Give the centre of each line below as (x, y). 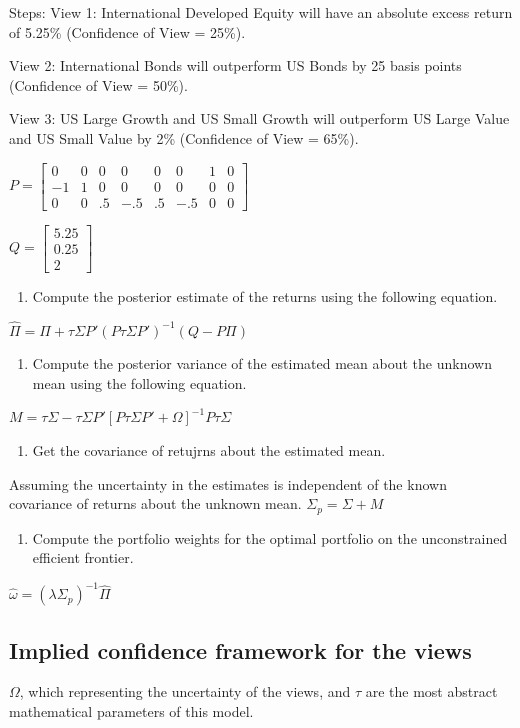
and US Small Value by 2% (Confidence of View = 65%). (184, 137)
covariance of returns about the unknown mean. (155, 503)
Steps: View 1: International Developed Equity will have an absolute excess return (261, 12)
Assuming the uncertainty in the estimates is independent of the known (228, 483)
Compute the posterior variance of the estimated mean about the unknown (262, 363)
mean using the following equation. (139, 382)
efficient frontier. (83, 557)
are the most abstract (431, 691)
